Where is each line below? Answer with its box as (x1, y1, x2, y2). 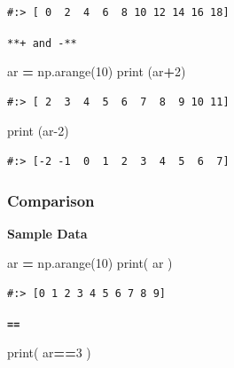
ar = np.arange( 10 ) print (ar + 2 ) (7, 62, 186, 81)
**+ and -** (7, 36, 77, 50)
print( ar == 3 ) (7, 343, 91, 362)
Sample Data (7, 223, 88, 242)
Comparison (7, 189, 95, 211)
